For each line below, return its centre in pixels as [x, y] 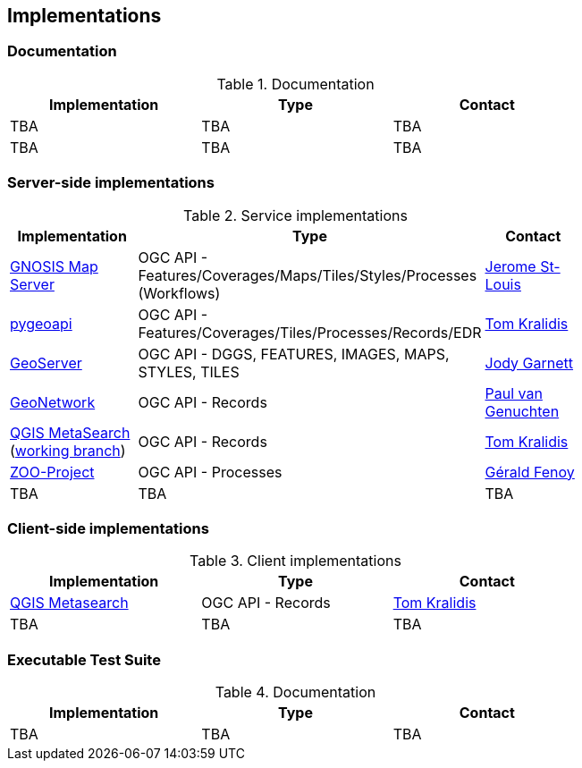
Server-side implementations [111, 183]
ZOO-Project [52, 472]
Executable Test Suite [84, 659]
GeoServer [46, 363]
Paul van [514, 393]
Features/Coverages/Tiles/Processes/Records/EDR [310, 332]
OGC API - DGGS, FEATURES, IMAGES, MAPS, [294, 354]
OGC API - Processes [210, 472]
